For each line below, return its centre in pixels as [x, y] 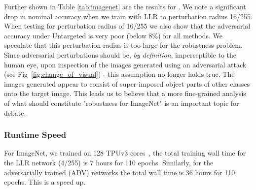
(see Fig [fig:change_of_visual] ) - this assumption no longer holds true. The [119, 74]
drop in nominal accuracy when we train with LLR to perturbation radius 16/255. [128, 16]
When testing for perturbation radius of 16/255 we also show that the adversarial [127, 26]
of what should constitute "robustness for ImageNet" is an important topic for [122, 103]
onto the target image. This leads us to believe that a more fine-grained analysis [125, 93]
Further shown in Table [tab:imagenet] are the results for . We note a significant [125, 6]
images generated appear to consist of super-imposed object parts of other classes [127, 83]
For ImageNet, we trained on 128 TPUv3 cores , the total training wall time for [125, 153]
